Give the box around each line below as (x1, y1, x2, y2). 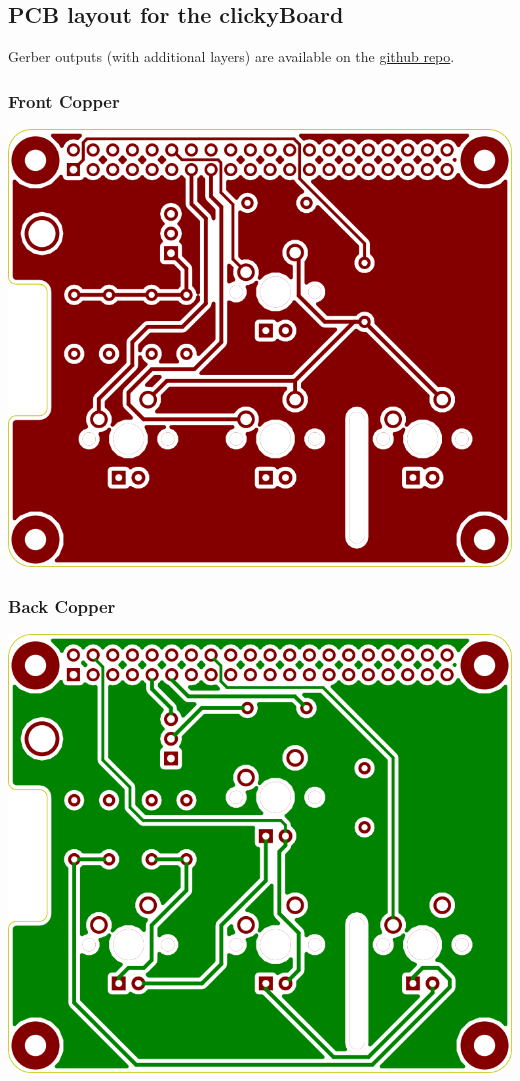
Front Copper (8, 88, 120, 113)
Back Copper (8, 593, 116, 618)
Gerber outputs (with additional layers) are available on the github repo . (8, 46, 455, 67)
